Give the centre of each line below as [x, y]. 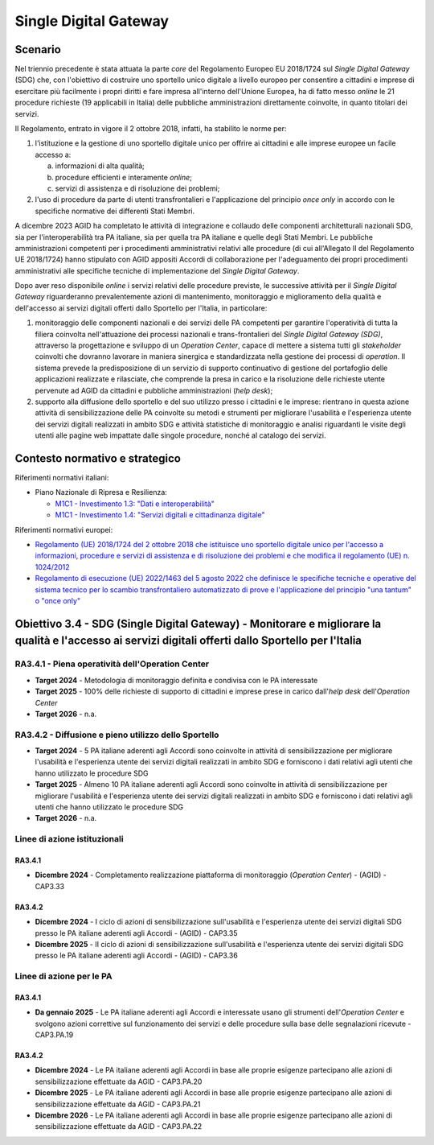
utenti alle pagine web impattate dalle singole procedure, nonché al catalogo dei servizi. [180, 435]
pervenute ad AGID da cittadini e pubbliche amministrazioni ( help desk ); [154, 390]
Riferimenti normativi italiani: [62, 478]
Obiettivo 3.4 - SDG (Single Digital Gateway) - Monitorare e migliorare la [198, 624]
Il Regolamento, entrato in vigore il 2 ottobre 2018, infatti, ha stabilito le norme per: [151, 129]
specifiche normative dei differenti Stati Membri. [115, 211]
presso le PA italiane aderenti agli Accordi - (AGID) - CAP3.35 [136, 933]
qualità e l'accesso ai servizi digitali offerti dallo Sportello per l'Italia [188, 641]
